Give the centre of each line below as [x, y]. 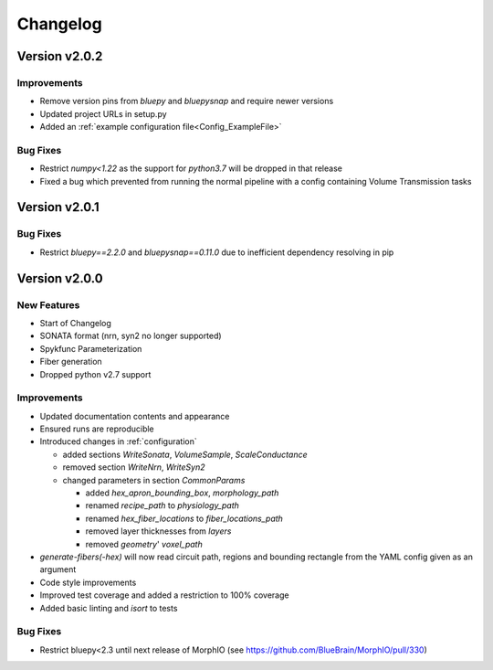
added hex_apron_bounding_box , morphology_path [182, 493]
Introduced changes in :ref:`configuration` [119, 441]
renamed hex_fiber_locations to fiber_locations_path [184, 518]
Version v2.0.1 [58, 207]
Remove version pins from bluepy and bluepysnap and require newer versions [187, 101]
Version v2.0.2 [60, 56]
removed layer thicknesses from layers [158, 531]
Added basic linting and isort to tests [109, 608]
